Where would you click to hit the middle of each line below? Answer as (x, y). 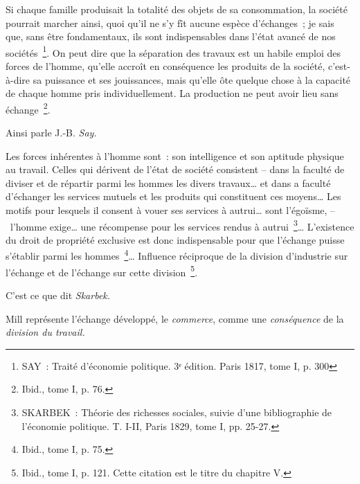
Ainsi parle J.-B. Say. (51, 133)
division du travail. (45, 332)
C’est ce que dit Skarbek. (58, 295)
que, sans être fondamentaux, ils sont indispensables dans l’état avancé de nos (171, 36)
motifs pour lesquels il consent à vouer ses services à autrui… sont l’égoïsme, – (171, 210)
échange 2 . (28, 108)
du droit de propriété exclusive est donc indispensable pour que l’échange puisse (175, 239)
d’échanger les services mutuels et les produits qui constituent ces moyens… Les (173, 196)
